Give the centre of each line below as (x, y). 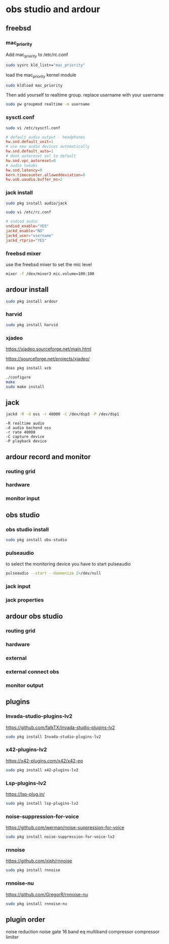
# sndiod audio (22, 222)
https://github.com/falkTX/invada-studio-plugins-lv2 (60, 727)
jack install (19, 193)
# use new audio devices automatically (48, 147)
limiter (12, 937)
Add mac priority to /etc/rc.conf (37, 55)
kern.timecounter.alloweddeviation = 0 (46, 175)
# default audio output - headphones (46, 137)
